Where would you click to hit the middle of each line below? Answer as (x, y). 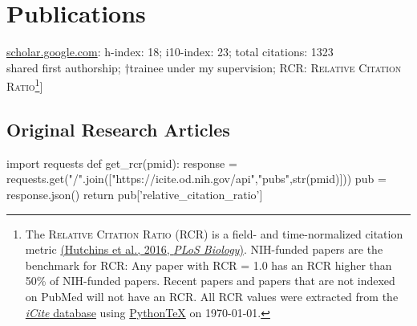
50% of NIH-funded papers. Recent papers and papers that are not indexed (210, 281)
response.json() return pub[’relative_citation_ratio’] (135, 194)
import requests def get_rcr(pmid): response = (122, 163)
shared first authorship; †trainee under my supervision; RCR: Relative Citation (204, 67)
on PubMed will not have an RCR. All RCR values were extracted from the (212, 296)
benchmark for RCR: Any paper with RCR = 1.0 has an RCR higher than (208, 265)
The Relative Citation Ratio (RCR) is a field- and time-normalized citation (214, 233)
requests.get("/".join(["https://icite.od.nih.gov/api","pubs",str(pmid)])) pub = (196, 179)
